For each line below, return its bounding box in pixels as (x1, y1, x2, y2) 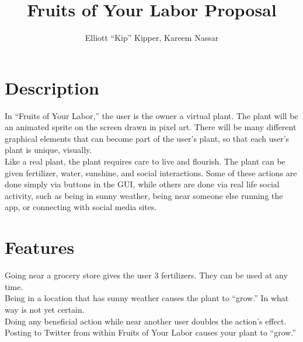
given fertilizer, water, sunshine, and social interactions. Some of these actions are (5, 166, 297, 179)
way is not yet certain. (5, 303, 85, 315)
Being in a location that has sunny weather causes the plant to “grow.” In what (5, 292, 289, 304)
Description (5, 75, 100, 99)
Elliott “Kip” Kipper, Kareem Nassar (85, 32, 219, 44)
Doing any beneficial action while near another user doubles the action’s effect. (5, 315, 287, 327)
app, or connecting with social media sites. (5, 201, 157, 213)
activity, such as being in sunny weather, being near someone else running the (5, 189, 283, 201)
